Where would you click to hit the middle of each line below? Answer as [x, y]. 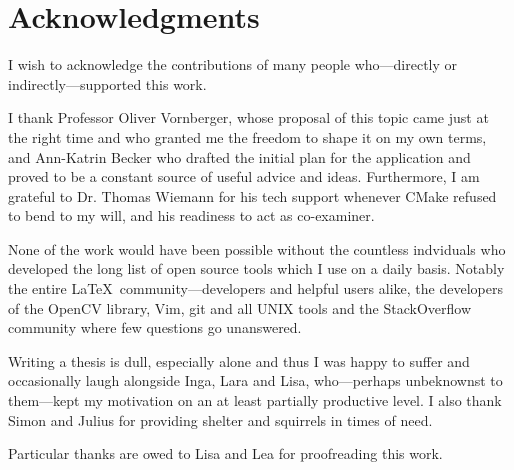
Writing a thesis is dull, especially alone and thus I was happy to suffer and [239, 360]
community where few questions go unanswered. [155, 327]
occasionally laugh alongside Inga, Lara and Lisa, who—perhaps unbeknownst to [255, 380]
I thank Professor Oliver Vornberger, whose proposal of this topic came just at [248, 117]
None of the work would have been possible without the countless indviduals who [257, 248]
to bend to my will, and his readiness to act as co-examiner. [191, 215]
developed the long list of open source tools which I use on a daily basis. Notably [256, 268]
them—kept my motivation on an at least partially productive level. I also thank [255, 400]
